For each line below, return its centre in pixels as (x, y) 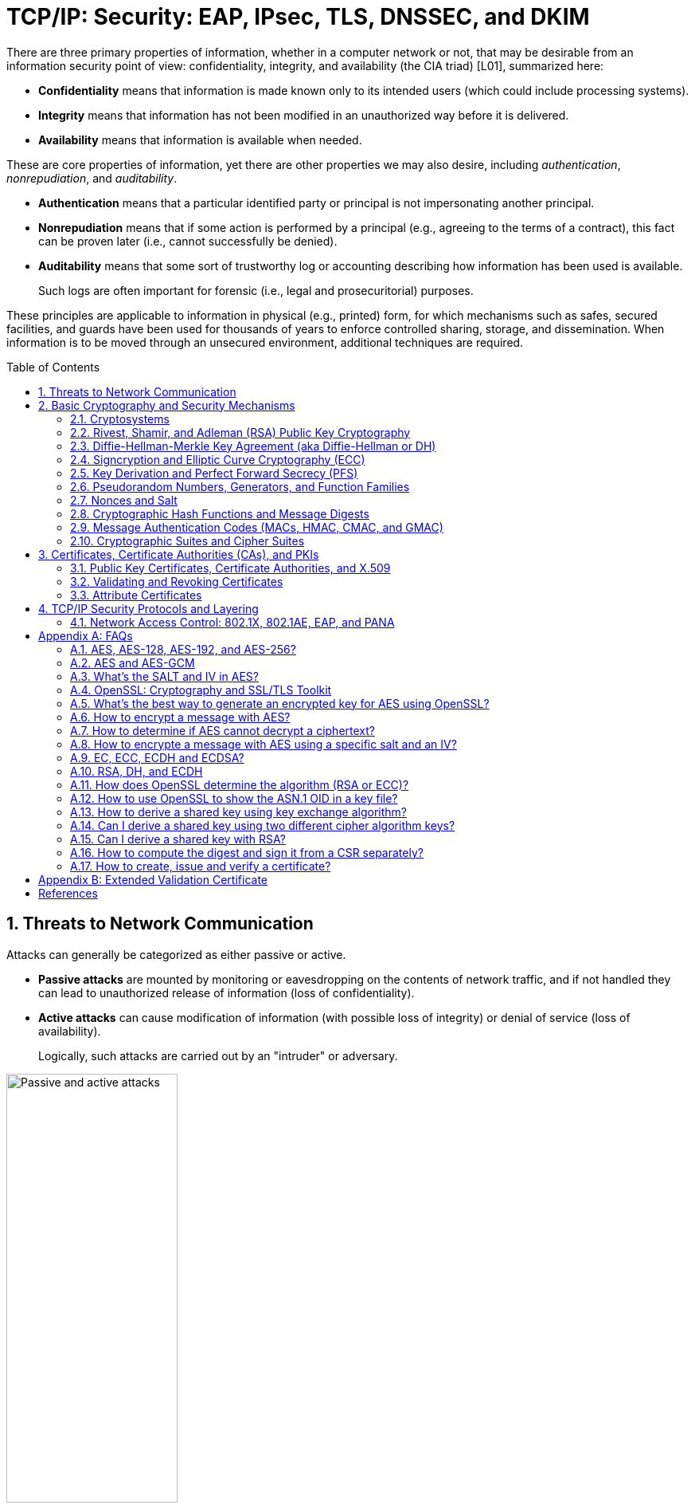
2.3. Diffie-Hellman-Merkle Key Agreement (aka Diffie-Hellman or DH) (253, 446)
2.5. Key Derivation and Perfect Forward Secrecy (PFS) (214, 473)
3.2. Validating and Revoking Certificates (177, 581)
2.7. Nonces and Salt (124, 500)
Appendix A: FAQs (86, 635)
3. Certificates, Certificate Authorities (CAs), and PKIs (179, 554)
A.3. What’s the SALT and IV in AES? (164, 676)
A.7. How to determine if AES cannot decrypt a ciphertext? (223, 730)
